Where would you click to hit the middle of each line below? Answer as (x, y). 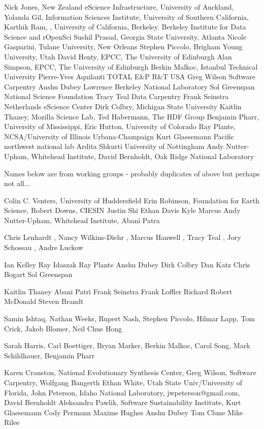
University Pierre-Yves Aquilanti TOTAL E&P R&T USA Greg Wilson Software (130, 76)
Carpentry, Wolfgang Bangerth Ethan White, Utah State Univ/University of (123, 382)
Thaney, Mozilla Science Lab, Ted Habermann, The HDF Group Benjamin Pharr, (131, 116)
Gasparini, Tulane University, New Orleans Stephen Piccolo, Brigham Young (123, 47)
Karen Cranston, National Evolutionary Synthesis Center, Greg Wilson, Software (130, 372)
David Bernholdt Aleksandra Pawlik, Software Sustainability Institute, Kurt (123, 402)
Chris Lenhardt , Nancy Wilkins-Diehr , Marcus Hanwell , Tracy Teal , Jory (123, 237)
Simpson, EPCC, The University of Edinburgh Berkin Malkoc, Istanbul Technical (131, 66)
